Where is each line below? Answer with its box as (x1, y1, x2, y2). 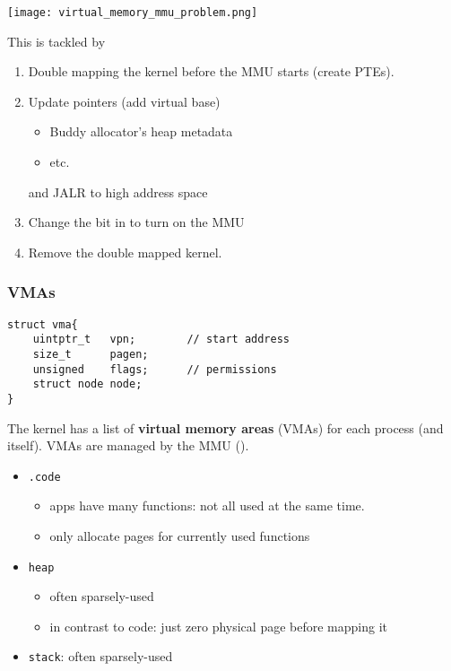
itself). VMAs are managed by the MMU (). (7, 436, 249, 455)
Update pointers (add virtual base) (28, 91, 221, 110)
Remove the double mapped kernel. (28, 242, 222, 261)
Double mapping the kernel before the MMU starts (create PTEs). (28, 62, 395, 81)
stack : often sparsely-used (28, 647, 173, 666)
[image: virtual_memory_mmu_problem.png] (7, 6, 258, 19)
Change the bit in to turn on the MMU (28, 213, 245, 231)
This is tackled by (7, 31, 106, 50)
